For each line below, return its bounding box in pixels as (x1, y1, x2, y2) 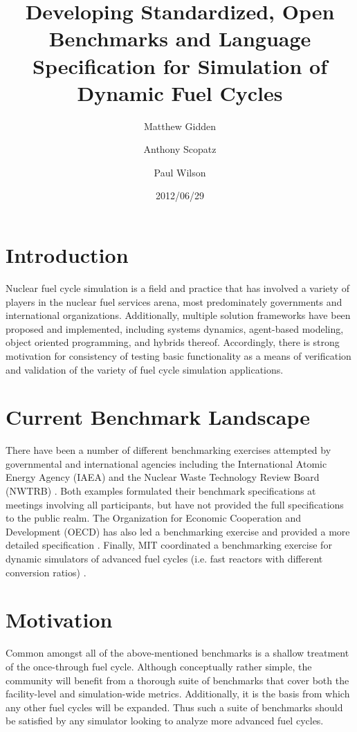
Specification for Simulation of (33, 51, 327, 80)
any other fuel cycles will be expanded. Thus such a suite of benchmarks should (6, 699, 343, 714)
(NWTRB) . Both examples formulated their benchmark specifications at (6, 484, 316, 498)
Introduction (6, 241, 129, 269)
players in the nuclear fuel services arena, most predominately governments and (6, 294, 342, 309)
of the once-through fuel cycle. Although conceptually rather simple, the (6, 659, 312, 673)
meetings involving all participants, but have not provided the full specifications (6, 497, 344, 511)
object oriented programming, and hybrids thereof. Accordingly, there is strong (6, 335, 340, 349)
